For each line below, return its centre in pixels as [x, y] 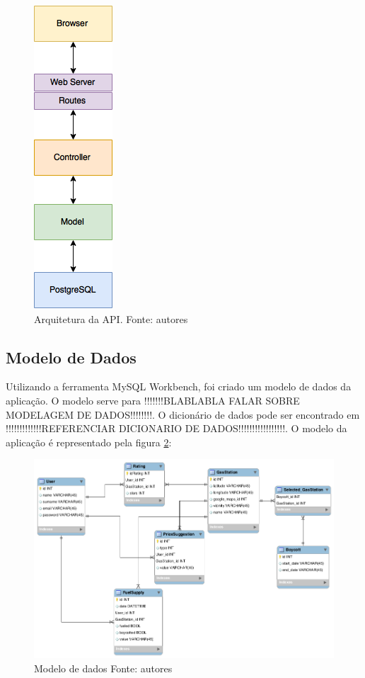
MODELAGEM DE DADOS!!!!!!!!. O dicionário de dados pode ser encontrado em [183, 414]
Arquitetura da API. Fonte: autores [111, 318]
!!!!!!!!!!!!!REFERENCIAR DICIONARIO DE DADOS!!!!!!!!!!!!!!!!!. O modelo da [176, 428]
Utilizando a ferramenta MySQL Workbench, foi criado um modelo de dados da [179, 386]
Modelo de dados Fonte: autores [103, 668]
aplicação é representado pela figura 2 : [89, 442]
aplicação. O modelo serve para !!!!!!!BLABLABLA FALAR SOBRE [153, 400]
